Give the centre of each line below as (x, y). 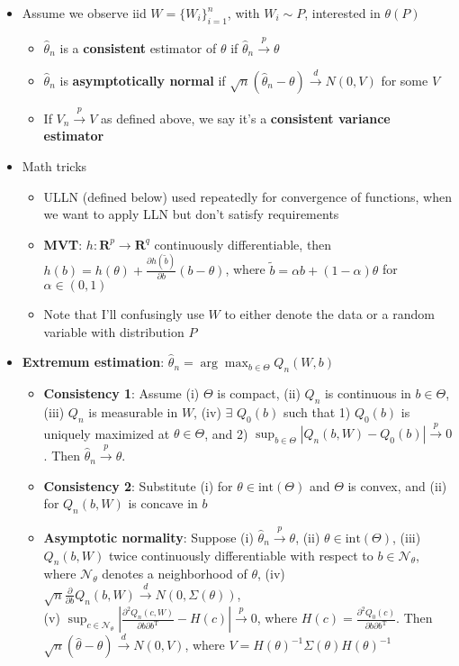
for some (405, 80)
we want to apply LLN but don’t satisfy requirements (191, 214)
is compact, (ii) (259, 392)
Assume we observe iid (84, 13)
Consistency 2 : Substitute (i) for (138, 485)
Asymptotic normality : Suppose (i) (148, 537)
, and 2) (226, 433)
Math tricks (54, 165)
